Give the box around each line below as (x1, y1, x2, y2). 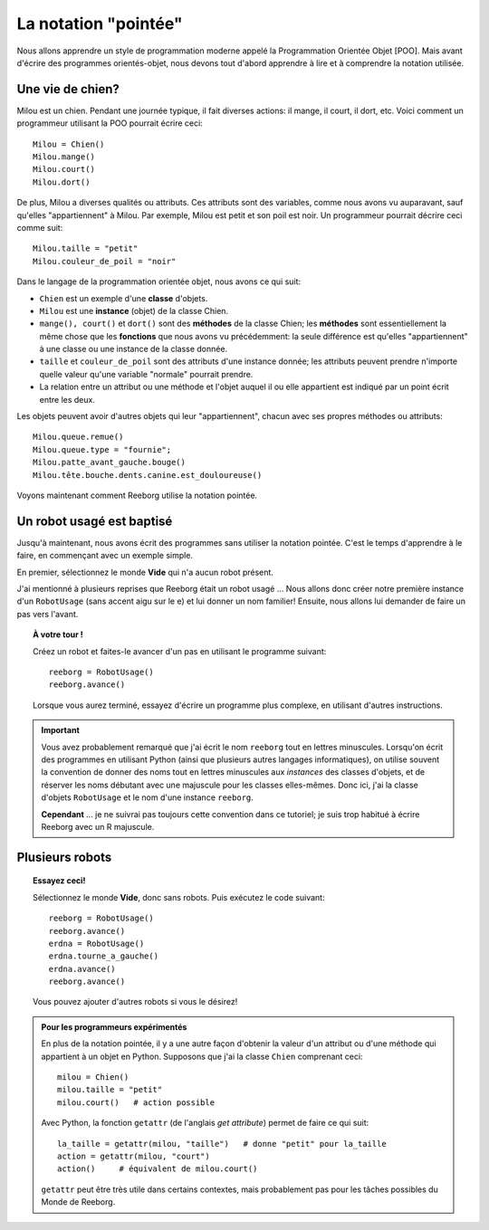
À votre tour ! (33, 629, 83, 640)
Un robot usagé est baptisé (16, 513, 173, 529)
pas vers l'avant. (16, 608, 79, 619)
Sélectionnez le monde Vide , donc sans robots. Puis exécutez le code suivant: (33, 892, 325, 902)
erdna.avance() (48, 964, 117, 974)
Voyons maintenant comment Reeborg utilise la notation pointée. (16, 490, 258, 501)
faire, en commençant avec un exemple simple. (16, 550, 194, 561)
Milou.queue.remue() (33, 432, 124, 443)
